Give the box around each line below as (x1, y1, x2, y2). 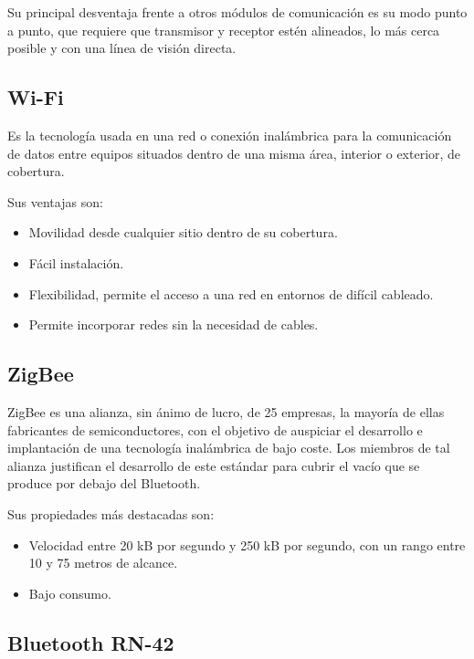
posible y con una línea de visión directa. (7, 38, 237, 58)
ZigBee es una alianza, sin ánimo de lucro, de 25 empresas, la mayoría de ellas (7, 402, 445, 421)
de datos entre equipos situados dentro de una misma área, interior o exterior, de (7, 143, 461, 162)
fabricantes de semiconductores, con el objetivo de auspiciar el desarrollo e (7, 420, 423, 439)
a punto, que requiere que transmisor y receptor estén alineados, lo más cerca (7, 20, 440, 39)
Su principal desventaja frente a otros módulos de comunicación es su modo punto (7, 3, 468, 21)
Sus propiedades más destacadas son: (7, 504, 215, 523)
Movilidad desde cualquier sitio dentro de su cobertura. (28, 223, 338, 242)
